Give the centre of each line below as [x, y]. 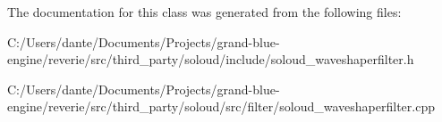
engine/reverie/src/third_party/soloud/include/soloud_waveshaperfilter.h [211, 59]
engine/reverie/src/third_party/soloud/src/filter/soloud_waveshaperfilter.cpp [221, 106]
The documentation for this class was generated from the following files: [204, 12]
